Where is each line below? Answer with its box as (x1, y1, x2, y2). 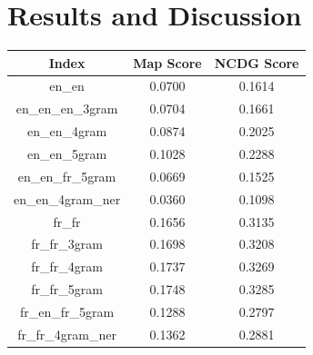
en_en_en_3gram (15, 99, 118, 118)
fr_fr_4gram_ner (17, 324, 116, 343)
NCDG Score (214, 53, 299, 72)
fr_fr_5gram (31, 280, 103, 299)
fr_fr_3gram (31, 234, 103, 253)
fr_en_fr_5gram (19, 301, 115, 320)
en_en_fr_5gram (17, 166, 116, 185)
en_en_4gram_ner (14, 189, 121, 208)
